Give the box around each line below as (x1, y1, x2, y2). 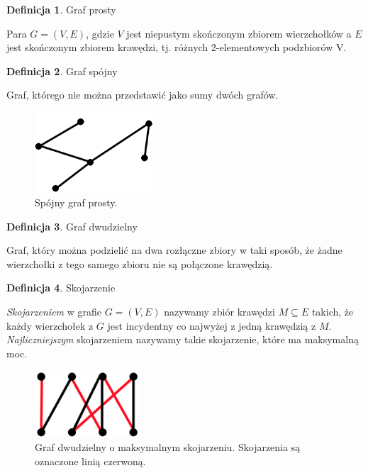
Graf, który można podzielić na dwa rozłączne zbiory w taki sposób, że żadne (6, 243, 342, 257)
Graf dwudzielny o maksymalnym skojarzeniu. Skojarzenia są (35, 440, 301, 455)
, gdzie (86, 26, 114, 40)
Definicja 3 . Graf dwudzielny (6, 218, 138, 233)
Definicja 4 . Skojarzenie (6, 280, 116, 295)
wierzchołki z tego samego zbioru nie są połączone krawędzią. (6, 256, 273, 271)
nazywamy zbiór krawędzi (164, 304, 275, 318)
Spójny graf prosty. (35, 194, 118, 209)
